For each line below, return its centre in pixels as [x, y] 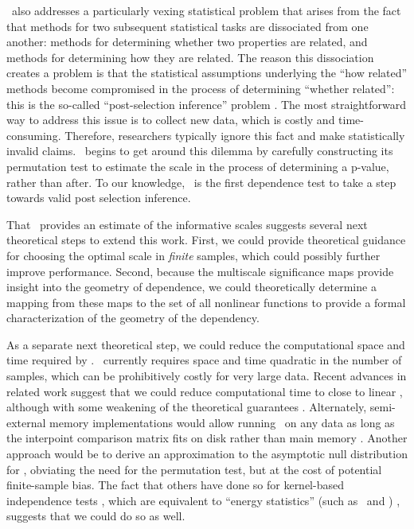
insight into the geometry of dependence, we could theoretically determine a [191, 287]
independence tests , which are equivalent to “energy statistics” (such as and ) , [203, 500]
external [26, 422]
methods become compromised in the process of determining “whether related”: [201, 88]
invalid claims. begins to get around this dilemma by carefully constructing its [200, 151]
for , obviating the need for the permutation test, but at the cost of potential [194, 469]
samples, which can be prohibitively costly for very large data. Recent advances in [207, 376]
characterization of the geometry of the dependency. [133, 318]
